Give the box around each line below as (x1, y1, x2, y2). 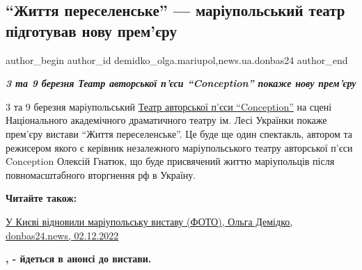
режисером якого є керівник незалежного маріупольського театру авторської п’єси (6, 140, 353, 154)
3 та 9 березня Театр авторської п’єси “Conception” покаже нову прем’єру (6, 76, 356, 90)
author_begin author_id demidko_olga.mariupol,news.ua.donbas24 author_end (6, 52, 348, 67)
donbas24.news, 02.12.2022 (6, 228, 119, 242)
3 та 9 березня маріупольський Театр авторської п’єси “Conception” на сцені (6, 99, 332, 113)
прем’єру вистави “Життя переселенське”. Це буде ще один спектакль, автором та (6, 126, 353, 141)
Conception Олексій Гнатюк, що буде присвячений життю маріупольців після (6, 154, 335, 168)
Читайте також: (6, 191, 77, 205)
